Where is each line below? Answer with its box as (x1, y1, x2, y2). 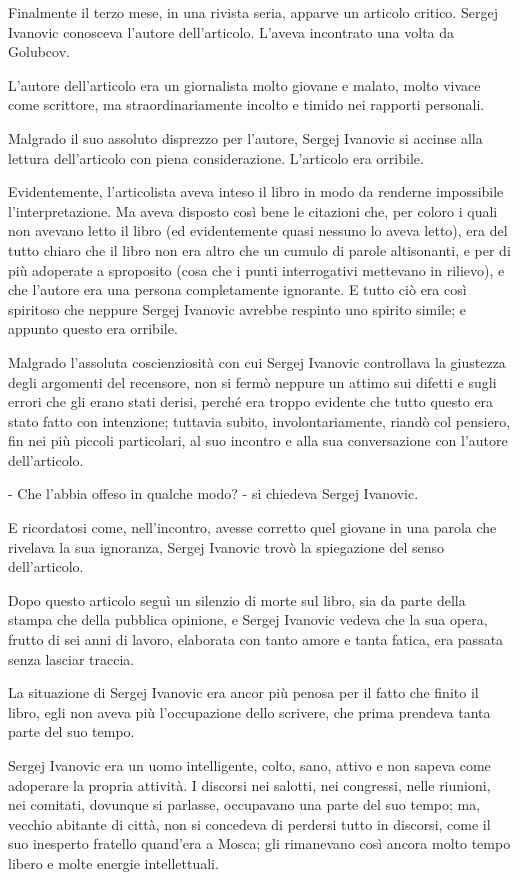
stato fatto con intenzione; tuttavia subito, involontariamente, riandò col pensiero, (8, 410, 511, 431)
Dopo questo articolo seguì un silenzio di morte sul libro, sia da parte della (8, 589, 466, 610)
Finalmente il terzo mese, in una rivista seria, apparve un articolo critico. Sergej (8, 2, 498, 22)
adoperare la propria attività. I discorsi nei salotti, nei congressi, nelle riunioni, (8, 774, 491, 795)
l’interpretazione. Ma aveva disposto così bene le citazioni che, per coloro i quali (8, 200, 498, 221)
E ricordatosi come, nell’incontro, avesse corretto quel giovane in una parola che (8, 517, 497, 538)
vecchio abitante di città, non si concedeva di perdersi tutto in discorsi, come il (8, 813, 491, 834)
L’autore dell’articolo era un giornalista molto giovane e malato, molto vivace (8, 74, 481, 95)
